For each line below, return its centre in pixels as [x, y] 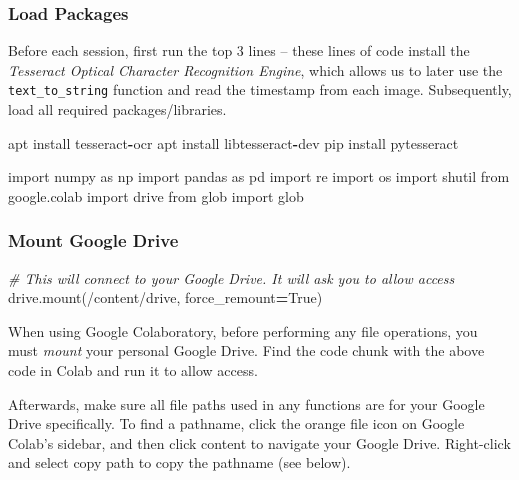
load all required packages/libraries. [117, 109]
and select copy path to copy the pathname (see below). [179, 462]
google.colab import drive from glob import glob [156, 195]
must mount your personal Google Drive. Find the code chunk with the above [246, 350]
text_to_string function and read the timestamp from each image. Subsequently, [260, 89]
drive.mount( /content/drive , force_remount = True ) [165, 297]
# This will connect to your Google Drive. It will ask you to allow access [231, 277]
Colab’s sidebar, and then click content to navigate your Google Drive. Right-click [259, 442]
